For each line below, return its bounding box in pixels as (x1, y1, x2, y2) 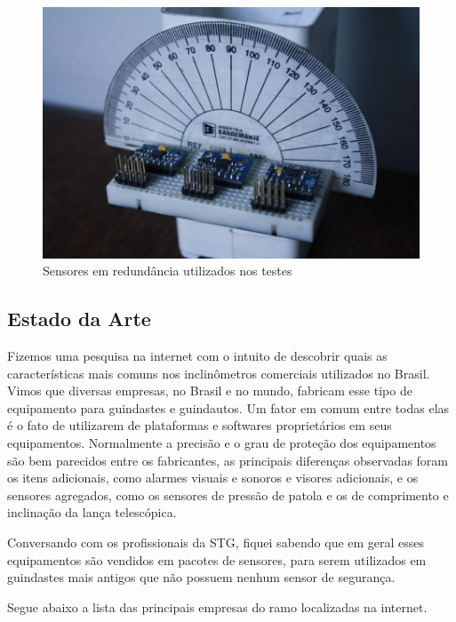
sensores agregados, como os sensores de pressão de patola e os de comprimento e (7, 485, 449, 504)
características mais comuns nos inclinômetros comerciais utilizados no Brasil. (7, 363, 430, 382)
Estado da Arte (7, 305, 151, 332)
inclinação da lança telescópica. (7, 503, 177, 522)
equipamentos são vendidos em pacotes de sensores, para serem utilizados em (7, 550, 427, 569)
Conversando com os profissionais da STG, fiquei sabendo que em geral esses (7, 532, 425, 551)
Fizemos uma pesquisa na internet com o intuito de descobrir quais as (7, 347, 388, 365)
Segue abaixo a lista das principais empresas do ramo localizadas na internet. (7, 597, 428, 616)
